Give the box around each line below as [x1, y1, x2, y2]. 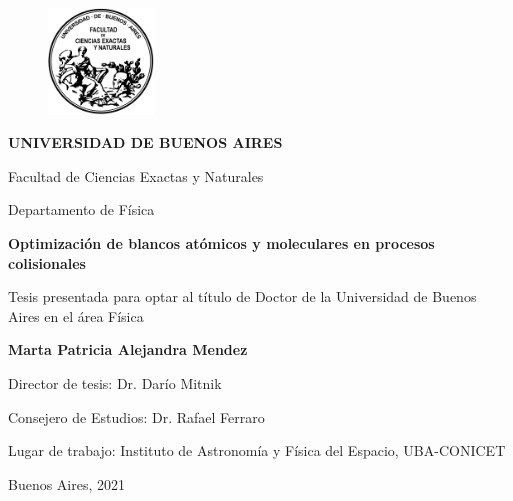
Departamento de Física [8, 199, 155, 220]
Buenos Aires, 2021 [8, 473, 126, 494]
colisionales [8, 252, 86, 273]
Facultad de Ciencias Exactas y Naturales [8, 165, 264, 186]
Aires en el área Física [8, 305, 144, 326]
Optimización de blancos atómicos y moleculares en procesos [8, 232, 435, 253]
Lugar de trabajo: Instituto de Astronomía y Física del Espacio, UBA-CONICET [8, 440, 506, 461]
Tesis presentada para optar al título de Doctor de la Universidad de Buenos [8, 286, 477, 307]
